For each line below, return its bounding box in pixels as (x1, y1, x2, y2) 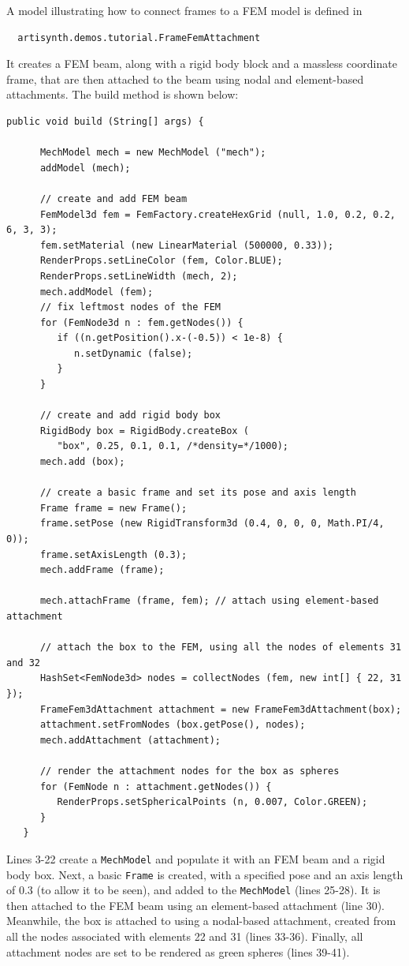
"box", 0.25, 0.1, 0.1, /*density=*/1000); (57, 440, 288, 452)
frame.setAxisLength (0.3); (39, 549, 188, 560)
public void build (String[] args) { (6, 115, 204, 127)
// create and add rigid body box (39, 410, 221, 421)
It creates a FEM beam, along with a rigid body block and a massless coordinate (6, 55, 397, 72)
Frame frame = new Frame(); (39, 502, 188, 514)
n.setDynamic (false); (73, 347, 193, 359)
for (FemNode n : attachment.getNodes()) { (39, 781, 272, 792)
